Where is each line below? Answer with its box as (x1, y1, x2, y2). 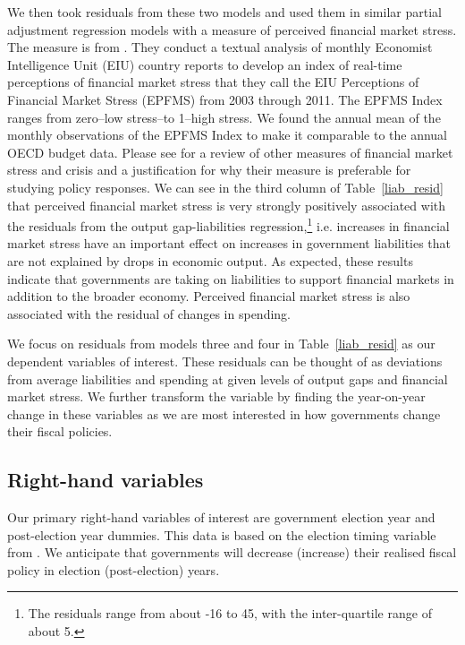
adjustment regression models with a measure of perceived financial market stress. (7, 20, 457, 39)
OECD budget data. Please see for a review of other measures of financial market (7, 142, 453, 161)
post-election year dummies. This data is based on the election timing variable (7, 525, 436, 544)
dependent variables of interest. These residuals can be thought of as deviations (7, 351, 443, 370)
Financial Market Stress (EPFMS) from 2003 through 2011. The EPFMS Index (7, 90, 443, 108)
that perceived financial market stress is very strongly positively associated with (7, 195, 446, 214)
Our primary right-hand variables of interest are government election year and (7, 508, 435, 527)
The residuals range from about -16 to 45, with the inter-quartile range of (28, 604, 432, 623)
